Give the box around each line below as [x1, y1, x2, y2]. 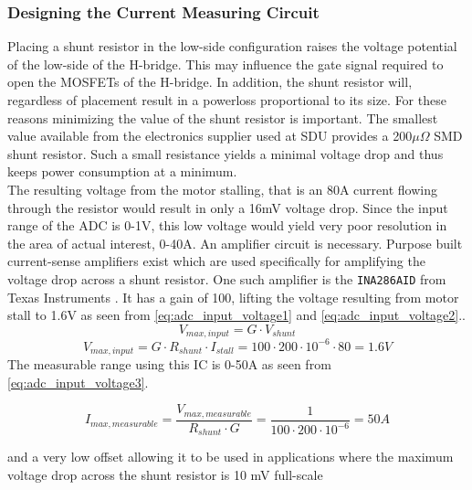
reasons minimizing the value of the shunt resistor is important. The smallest [7, 108, 438, 127]
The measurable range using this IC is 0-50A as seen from [7, 355, 331, 374]
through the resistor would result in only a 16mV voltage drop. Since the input [7, 197, 448, 217]
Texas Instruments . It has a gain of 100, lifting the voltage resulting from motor [7, 287, 459, 306]
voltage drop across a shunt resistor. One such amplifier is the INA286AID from [7, 269, 446, 288]
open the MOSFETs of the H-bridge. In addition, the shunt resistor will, [7, 72, 413, 91]
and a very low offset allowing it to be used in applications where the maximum [7, 447, 454, 466]
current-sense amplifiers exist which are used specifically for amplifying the [7, 251, 425, 271]
